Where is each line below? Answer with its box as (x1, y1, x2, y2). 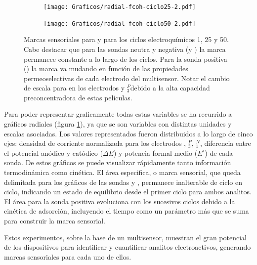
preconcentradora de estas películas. (24, 92, 132, 102)
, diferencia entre (200, 138, 251, 148)
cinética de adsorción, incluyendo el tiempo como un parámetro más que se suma (4, 206, 249, 216)
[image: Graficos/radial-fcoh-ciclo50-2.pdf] (43, 20, 196, 27)
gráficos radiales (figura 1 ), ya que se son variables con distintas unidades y (4, 119, 232, 129)
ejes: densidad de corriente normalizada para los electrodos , (4, 138, 186, 148)
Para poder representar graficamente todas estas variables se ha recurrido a (4, 109, 232, 119)
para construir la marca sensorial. (4, 216, 105, 225)
